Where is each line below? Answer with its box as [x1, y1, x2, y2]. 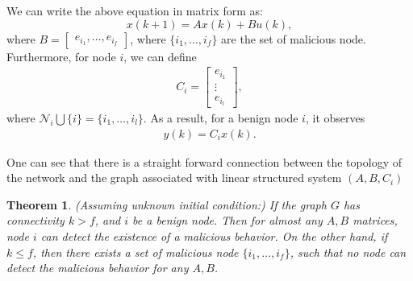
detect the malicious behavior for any [6, 259, 189, 276]
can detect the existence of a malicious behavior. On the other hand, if [40, 228, 388, 245]
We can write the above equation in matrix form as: [6, 2, 263, 19]
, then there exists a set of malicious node [32, 243, 239, 260]
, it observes [305, 110, 365, 126]
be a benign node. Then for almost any [132, 212, 323, 229]
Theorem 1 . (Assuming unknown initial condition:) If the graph [6, 196, 327, 213]
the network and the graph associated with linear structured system [6, 169, 342, 186]
